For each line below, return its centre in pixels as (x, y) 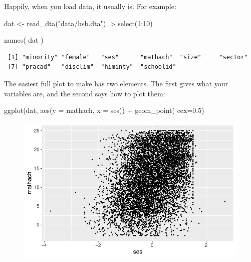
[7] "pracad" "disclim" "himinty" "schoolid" (92, 67)
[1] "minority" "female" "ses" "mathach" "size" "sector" (128, 57)
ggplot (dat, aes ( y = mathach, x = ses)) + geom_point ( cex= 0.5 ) (104, 110)
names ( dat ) (24, 40)
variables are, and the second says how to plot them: (85, 93)
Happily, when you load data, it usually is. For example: (90, 6)
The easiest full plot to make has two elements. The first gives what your (116, 83)
